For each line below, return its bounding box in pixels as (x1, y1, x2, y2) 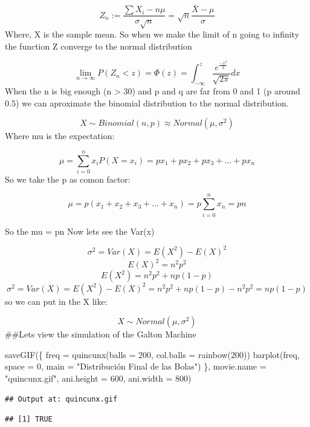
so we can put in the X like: (5, 295, 108, 307)
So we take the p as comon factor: (5, 172, 131, 185)
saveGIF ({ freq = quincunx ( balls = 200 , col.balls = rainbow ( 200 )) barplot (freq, (5, 348, 300, 360)
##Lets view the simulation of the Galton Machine (5, 328, 196, 341)
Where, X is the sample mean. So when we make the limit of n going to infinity (5, 28, 300, 41)
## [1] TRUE (5, 415, 53, 424)
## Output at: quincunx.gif (5, 394, 118, 403)
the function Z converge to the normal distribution (5, 39, 192, 52)
